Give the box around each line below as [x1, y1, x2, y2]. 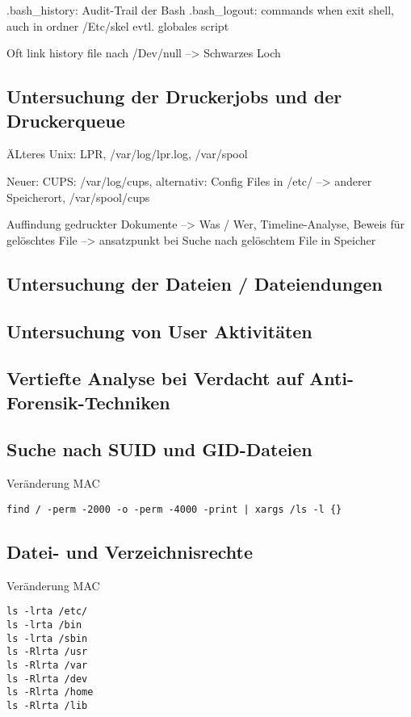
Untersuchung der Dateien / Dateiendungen [6, 270, 383, 296]
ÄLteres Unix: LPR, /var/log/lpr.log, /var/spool [6, 145, 248, 162]
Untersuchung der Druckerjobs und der [6, 84, 342, 109]
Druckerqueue [6, 107, 125, 132]
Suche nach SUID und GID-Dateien [6, 437, 312, 462]
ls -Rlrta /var [6, 659, 88, 671]
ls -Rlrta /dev [6, 673, 88, 685]
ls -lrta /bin [6, 618, 82, 631]
